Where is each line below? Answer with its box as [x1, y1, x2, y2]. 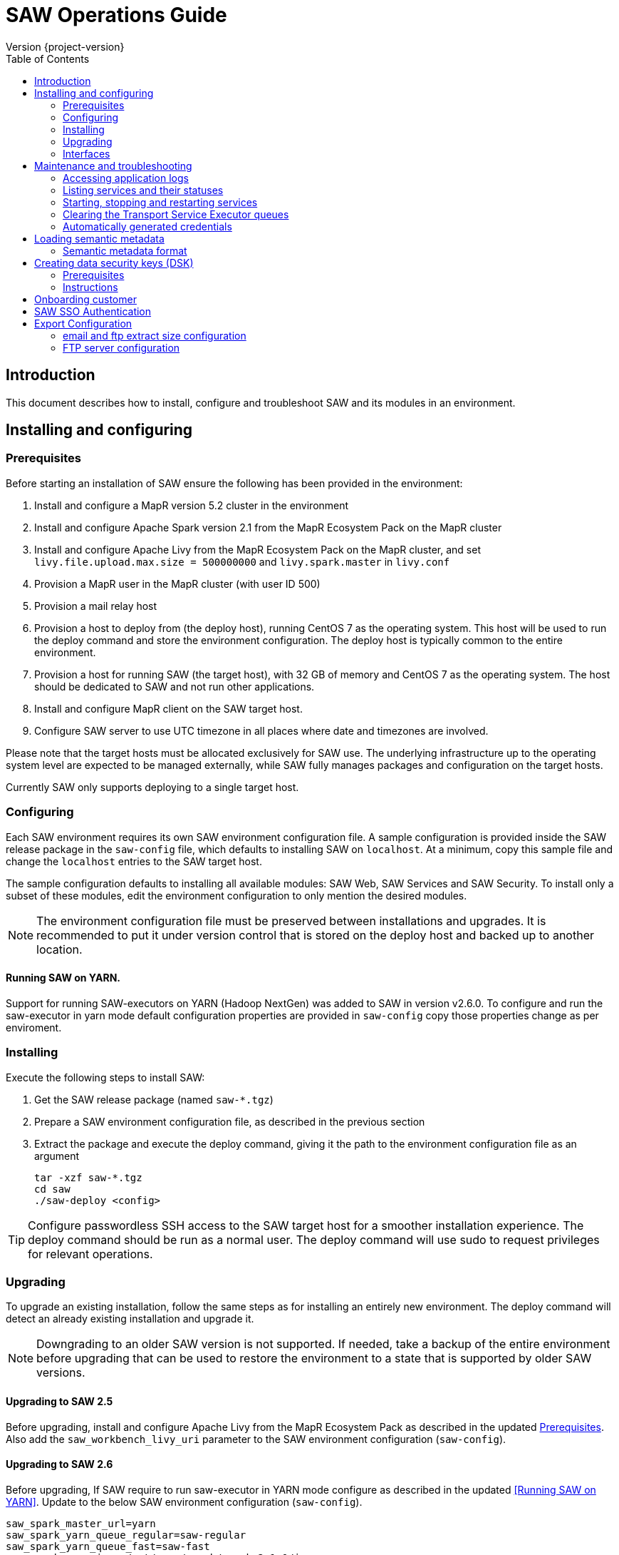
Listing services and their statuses [63, 183, 224, 196]
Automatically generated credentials [63, 220, 232, 233]
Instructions [63, 280, 118, 293]
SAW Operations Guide [6, 3, 227, 27]
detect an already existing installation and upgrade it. [6, 1312, 254, 1325]
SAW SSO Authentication [34, 305, 152, 317]
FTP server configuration [63, 341, 180, 354]
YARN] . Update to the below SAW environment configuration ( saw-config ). [6, 1495, 363, 1508]
